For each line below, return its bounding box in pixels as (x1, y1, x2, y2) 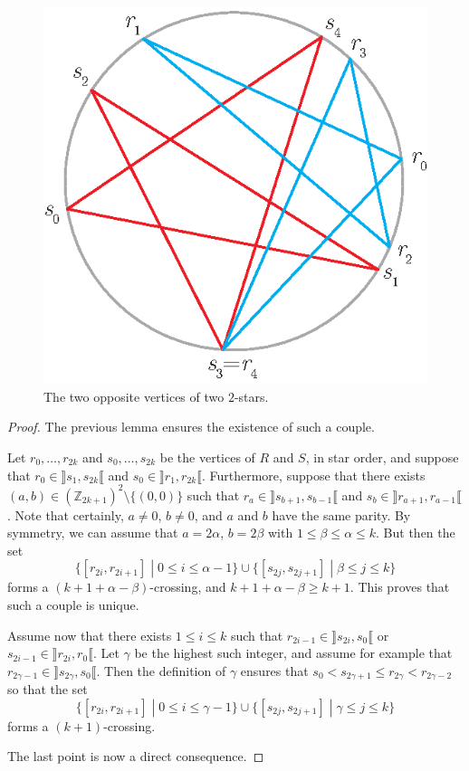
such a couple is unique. (7, 595, 139, 614)
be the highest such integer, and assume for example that (134, 643, 453, 662)
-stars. (234, 386, 269, 405)
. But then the (376, 523, 455, 542)
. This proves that (349, 577, 450, 596)
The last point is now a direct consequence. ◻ (7, 747, 264, 766)
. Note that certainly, (7, 505, 124, 524)
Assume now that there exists (7, 625, 172, 644)
